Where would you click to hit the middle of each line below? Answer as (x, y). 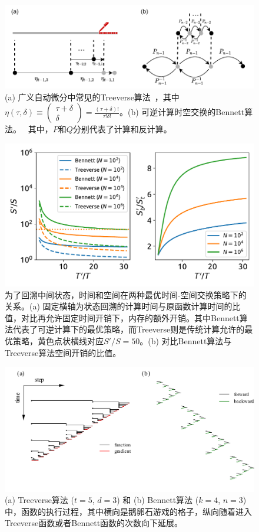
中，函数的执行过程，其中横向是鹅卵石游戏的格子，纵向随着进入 (128, 511)
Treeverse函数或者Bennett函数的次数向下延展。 (94, 523)
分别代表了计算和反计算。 (122, 129)
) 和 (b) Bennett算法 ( (158, 500)
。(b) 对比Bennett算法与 (186, 340)
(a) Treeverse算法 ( (39, 500)
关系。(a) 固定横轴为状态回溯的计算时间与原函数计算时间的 (119, 306)
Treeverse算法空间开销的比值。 (63, 352)
